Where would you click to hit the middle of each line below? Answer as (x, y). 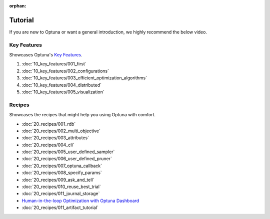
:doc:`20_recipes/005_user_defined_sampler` (68, 152)
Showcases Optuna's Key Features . (46, 55)
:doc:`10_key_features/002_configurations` (65, 71)
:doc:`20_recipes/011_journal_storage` (61, 194)
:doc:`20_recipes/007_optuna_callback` (62, 166)
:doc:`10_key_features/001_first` (54, 64)
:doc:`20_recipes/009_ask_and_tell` (58, 180)
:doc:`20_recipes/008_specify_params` (62, 173)
